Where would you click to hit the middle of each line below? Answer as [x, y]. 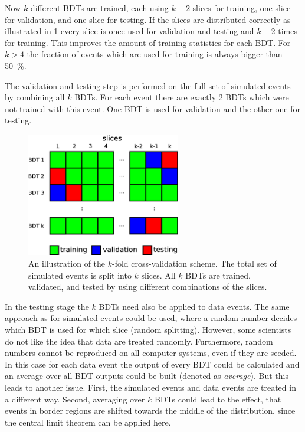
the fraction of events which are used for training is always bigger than [155, 54]
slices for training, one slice [242, 8]
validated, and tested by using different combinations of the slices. [148, 287]
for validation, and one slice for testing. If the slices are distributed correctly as [148, 19]
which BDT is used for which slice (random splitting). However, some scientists [148, 329]
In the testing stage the [47, 306]
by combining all [35, 97]
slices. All [158, 275]
